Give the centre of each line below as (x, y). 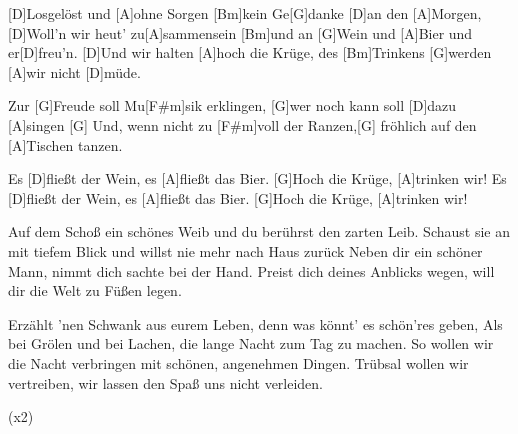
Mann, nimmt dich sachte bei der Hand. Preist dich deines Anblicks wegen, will (251, 270)
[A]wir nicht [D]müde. (74, 71)
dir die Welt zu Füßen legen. (95, 290)
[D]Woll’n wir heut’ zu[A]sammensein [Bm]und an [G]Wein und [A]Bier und (240, 32)
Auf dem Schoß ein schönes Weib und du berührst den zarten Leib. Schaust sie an (259, 231)
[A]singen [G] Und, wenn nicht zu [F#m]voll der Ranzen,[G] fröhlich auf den (242, 124)
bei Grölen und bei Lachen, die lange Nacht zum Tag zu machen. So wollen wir (251, 343)
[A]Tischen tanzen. (65, 144)
